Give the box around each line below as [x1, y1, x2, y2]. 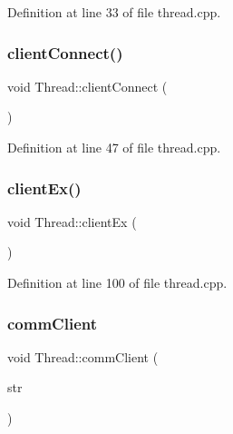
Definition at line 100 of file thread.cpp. [7, 273, 228, 291]
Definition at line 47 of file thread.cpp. [7, 138, 221, 156]
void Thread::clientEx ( [7, 212, 137, 231]
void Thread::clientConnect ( [7, 76, 168, 95]
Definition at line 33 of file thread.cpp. [7, 3, 221, 21]
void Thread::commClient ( [7, 347, 159, 366]
